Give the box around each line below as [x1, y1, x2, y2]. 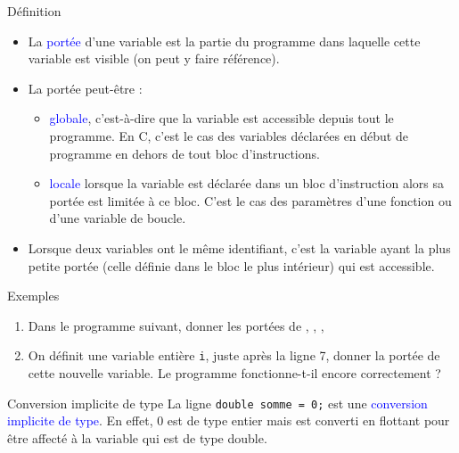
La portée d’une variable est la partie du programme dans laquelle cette [28, 31, 421, 50]
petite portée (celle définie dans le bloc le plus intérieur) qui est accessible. [28, 256, 435, 275]
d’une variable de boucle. [49, 209, 186, 227]
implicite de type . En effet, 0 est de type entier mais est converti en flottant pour [7, 411, 450, 430]
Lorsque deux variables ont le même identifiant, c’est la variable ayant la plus [28, 238, 451, 257]
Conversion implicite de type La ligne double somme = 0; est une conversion [7, 393, 428, 412]
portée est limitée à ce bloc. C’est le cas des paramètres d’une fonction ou [49, 191, 452, 210]
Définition [7, 2, 61, 20]
